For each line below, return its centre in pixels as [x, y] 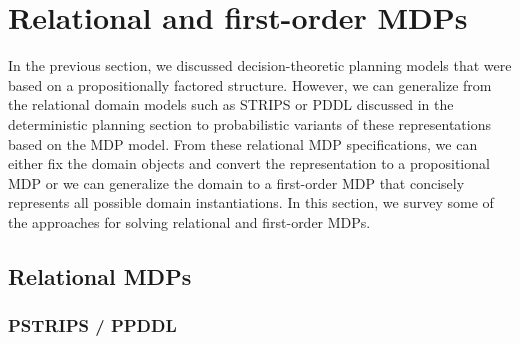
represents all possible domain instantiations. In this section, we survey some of [251, 202]
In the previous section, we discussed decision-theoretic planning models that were [260, 65]
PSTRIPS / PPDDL [92, 325]
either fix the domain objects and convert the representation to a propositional [249, 163]
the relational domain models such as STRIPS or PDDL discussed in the [231, 104]
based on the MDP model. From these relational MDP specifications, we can [243, 143]
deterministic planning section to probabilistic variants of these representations [249, 123]
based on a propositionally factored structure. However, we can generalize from [250, 84]
